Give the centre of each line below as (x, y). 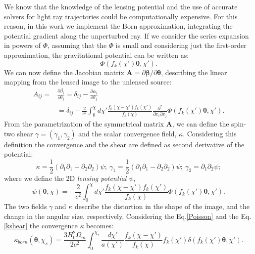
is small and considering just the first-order (181, 45)
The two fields (25, 206)
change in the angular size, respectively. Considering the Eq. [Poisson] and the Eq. (128, 216)
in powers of (23, 45)
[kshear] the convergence (41, 226)
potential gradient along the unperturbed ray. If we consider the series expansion (127, 35)
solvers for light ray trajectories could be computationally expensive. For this (121, 16)
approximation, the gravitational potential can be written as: (97, 55)
